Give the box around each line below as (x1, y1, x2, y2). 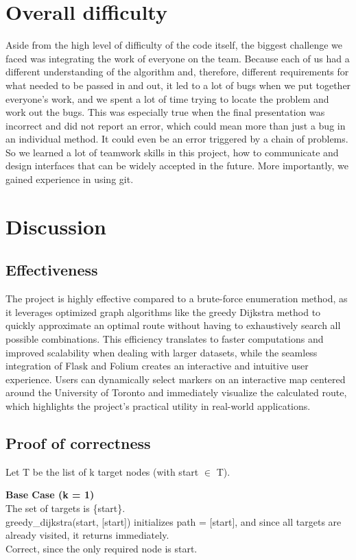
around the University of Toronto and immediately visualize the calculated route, (5, 385, 347, 400)
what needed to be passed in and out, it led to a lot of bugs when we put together (5, 77, 351, 92)
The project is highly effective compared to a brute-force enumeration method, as (5, 291, 348, 306)
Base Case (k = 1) (5, 487, 95, 502)
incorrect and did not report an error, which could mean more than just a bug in (5, 118, 346, 132)
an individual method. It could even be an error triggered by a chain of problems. (5, 132, 348, 146)
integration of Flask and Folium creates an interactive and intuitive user (5, 358, 309, 373)
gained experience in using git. (5, 172, 134, 186)
